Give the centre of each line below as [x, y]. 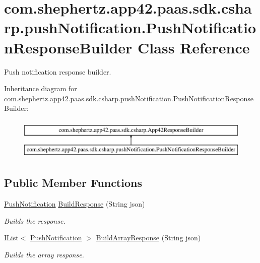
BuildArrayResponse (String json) [148, 238]
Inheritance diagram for [41, 88]
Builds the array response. [44, 255]
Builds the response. [35, 220]
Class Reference [194, 47]
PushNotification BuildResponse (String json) [75, 204]
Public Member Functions [73, 183]
